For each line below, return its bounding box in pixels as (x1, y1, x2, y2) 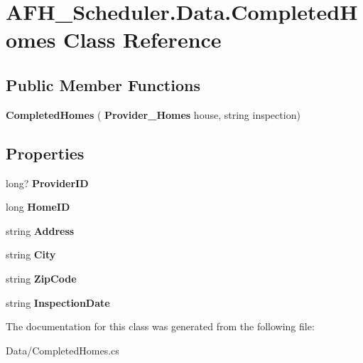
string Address (6, 223, 75, 238)
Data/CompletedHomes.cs (6, 342, 119, 357)
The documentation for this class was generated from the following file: (6, 319, 315, 334)
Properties (6, 142, 85, 164)
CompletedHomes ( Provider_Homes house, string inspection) (6, 107, 300, 122)
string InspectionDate (6, 295, 110, 310)
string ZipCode (6, 270, 77, 285)
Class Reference (63, 25, 222, 54)
